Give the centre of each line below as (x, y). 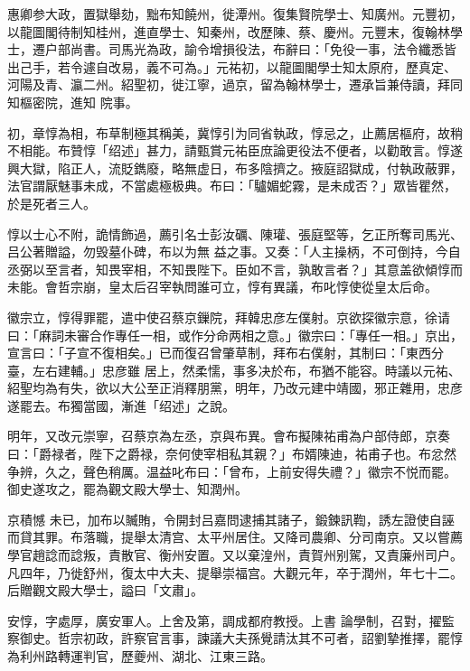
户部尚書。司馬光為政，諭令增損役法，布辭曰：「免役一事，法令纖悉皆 (250, 49)
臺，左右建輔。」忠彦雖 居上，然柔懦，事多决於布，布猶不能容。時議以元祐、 (234, 370)
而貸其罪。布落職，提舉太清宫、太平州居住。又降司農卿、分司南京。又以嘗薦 (235, 537)
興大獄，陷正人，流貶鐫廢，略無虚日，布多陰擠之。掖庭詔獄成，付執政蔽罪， (235, 168)
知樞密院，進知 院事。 (73, 102)
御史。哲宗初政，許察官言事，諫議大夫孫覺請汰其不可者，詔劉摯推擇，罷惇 (241, 638)
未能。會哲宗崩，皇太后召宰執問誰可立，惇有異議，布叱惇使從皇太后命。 (222, 287)
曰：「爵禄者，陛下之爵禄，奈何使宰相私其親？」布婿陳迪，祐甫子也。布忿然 (232, 454)
